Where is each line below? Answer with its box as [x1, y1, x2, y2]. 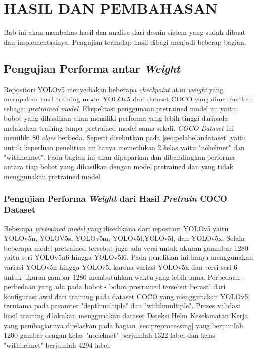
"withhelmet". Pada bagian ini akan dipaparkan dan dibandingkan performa [4, 151, 235, 162]
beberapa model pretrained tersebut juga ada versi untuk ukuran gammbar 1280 [4, 242, 248, 252]
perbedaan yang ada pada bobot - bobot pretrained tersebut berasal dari [4, 281, 226, 292]
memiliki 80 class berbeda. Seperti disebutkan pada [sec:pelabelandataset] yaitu [4, 132, 246, 143]
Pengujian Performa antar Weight [4, 60, 180, 76]
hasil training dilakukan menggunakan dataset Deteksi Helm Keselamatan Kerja [4, 310, 248, 320]
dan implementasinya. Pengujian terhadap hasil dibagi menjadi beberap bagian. [4, 36, 246, 47]
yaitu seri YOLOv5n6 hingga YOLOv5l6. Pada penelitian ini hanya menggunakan [4, 252, 253, 262]
